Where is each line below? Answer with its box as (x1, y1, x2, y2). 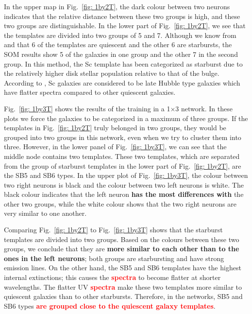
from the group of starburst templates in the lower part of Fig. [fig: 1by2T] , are (4, 160, 241, 171)
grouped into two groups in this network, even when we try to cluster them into (4, 132, 241, 142)
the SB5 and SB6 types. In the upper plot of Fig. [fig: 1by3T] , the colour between (4, 170, 248, 180)
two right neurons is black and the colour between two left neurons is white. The (4, 179, 244, 190)
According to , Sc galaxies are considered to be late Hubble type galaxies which (4, 77, 240, 87)
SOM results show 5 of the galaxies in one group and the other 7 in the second (4, 49, 238, 59)
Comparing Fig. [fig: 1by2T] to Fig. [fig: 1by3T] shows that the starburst (4, 225, 223, 235)
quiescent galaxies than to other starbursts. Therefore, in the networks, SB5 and (4, 291, 243, 301)
